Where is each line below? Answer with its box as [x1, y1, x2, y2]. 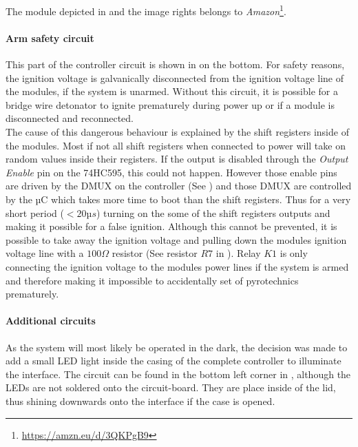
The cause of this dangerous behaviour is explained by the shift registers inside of [6, 125, 349, 139]
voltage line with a [6, 246, 84, 260]
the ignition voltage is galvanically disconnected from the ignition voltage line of [6, 70, 344, 85]
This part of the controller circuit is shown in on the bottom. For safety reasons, [6, 57, 345, 72]
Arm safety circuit [6, 30, 94, 45]
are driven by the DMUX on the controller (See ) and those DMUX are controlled [6, 178, 352, 193]
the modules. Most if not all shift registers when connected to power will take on [6, 138, 346, 152]
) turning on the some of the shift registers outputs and [96, 205, 330, 220]
